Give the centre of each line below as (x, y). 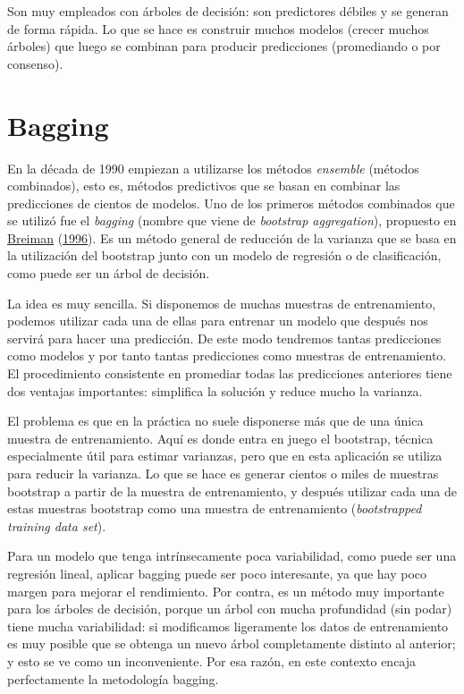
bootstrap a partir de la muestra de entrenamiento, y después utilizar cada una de (232, 491)
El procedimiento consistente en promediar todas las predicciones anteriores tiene (230, 373)
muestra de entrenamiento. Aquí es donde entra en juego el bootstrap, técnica (220, 438)
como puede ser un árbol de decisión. (109, 273)
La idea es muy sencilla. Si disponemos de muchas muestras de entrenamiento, (222, 303)
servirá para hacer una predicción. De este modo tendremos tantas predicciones (224, 338)
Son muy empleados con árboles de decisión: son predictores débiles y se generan (228, 11)
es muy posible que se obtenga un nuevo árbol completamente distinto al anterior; (232, 643)
